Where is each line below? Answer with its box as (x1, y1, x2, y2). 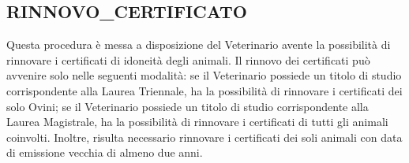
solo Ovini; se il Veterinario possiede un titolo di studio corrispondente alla (6, 98, 369, 114)
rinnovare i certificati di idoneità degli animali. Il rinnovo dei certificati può (6, 51, 370, 68)
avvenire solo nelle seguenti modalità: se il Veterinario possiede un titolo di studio (6, 67, 402, 83)
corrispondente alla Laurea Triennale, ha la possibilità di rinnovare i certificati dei (6, 82, 403, 98)
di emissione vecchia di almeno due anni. (6, 144, 203, 161)
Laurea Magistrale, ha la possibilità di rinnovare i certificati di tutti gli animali (6, 113, 388, 130)
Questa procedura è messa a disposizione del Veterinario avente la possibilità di (6, 36, 391, 53)
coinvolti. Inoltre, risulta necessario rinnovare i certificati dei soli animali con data (6, 128, 403, 145)
